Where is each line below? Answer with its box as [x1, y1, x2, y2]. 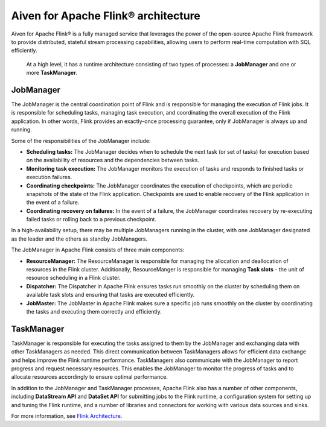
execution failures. [26, 174, 72, 181]
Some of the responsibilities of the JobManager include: [11, 137, 151, 144]
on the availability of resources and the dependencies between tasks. [26, 157, 199, 164]
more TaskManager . [26, 69, 78, 77]
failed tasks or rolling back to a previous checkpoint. [26, 216, 157, 223]
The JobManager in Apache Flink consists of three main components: [11, 246, 185, 253]
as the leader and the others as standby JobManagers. [11, 235, 148, 242]
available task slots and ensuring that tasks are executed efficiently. [26, 291, 195, 299]
